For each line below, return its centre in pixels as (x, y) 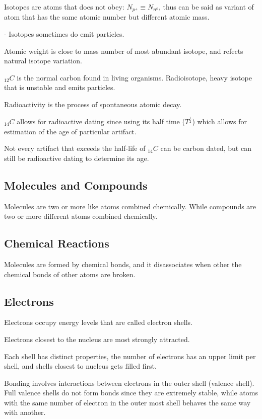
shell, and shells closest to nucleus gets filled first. (80, 366)
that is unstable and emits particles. (60, 87)
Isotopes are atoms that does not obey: (64, 7)
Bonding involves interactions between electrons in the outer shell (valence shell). (129, 383)
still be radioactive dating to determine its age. (77, 158)
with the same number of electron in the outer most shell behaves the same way (127, 402)
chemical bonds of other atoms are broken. (70, 274)
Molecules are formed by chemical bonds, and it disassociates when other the (123, 264)
